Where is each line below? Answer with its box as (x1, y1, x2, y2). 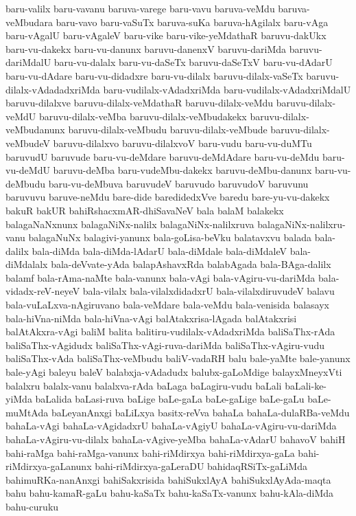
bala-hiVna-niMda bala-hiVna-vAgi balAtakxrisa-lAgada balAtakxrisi (5, 311, 297, 325)
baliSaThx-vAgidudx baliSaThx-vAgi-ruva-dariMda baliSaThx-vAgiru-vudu (5, 337, 324, 352)
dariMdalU (5, 55, 51, 69)
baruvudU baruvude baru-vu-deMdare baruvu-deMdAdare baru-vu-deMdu (5, 149, 320, 164)
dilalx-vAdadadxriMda (5, 82, 100, 96)
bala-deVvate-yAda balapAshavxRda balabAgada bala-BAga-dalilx (51, 257, 331, 271)
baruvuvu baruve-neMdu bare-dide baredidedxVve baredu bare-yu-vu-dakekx (5, 190, 330, 204)
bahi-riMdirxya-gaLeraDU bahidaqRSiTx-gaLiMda (95, 459, 307, 473)
